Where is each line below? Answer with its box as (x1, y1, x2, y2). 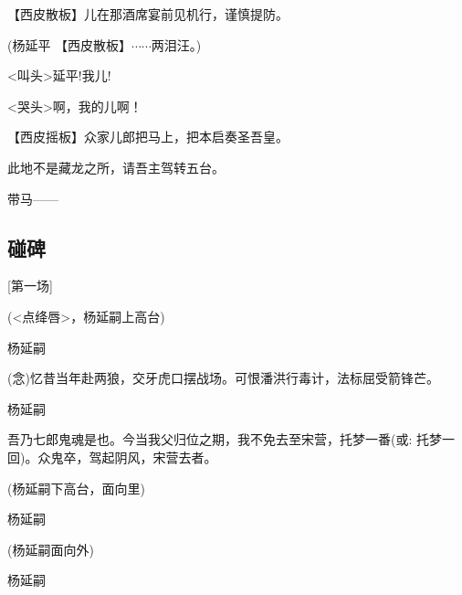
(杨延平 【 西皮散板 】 (7, 35, 132, 54)
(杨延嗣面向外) (7, 539, 94, 558)
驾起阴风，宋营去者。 (89, 447, 217, 466)
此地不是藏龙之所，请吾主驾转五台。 (7, 157, 225, 176)
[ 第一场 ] (7, 276, 53, 295)
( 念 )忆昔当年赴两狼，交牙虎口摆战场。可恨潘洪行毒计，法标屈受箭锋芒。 (7, 368, 439, 388)
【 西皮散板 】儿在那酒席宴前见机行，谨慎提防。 (7, 5, 289, 23)
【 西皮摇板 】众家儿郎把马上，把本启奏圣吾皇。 (7, 127, 289, 146)
